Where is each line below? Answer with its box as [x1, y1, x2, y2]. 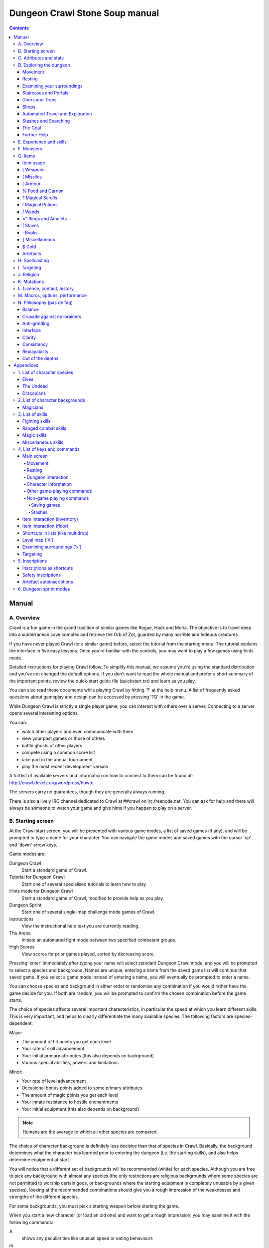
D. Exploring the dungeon [18, 62, 70, 68]
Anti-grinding [22, 320, 50, 326]
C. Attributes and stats [18, 55, 64, 61]
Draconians [22, 390, 46, 396]
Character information [26, 481, 72, 487]
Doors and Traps [22, 97, 57, 103]
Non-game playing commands [26, 495, 89, 501]
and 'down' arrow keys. [9, 842, 57, 848]
